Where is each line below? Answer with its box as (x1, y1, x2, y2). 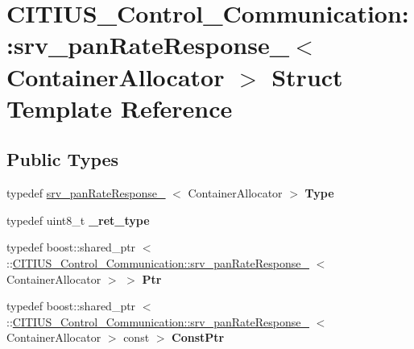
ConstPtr (172, 329, 225, 346)
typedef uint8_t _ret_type (6, 211, 150, 228)
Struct (271, 60, 343, 93)
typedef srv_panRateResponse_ (6, 185, 166, 202)
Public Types (6, 147, 119, 172)
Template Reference (6, 91, 233, 124)
